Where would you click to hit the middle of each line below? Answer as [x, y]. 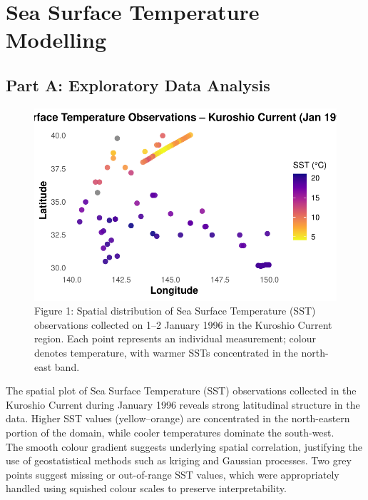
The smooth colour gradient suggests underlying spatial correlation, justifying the [184, 446]
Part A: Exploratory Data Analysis [138, 85]
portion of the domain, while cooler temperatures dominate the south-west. [170, 432]
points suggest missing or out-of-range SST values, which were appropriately [173, 474]
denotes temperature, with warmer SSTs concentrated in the [166, 352]
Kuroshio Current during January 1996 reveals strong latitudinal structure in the [183, 404]
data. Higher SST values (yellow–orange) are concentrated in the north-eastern [178, 418]
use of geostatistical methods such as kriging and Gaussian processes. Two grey [179, 460]
